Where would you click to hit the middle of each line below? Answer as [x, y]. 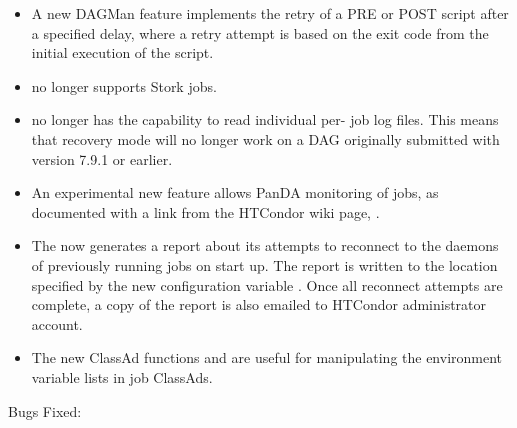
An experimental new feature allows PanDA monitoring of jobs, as [235, 192]
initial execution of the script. [122, 52]
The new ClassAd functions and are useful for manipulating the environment [267, 357]
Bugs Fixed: [45, 410]
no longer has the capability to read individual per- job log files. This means [265, 119]
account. [57, 323]
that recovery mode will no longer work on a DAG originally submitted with [265, 138]
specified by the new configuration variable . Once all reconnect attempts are [267, 284]
